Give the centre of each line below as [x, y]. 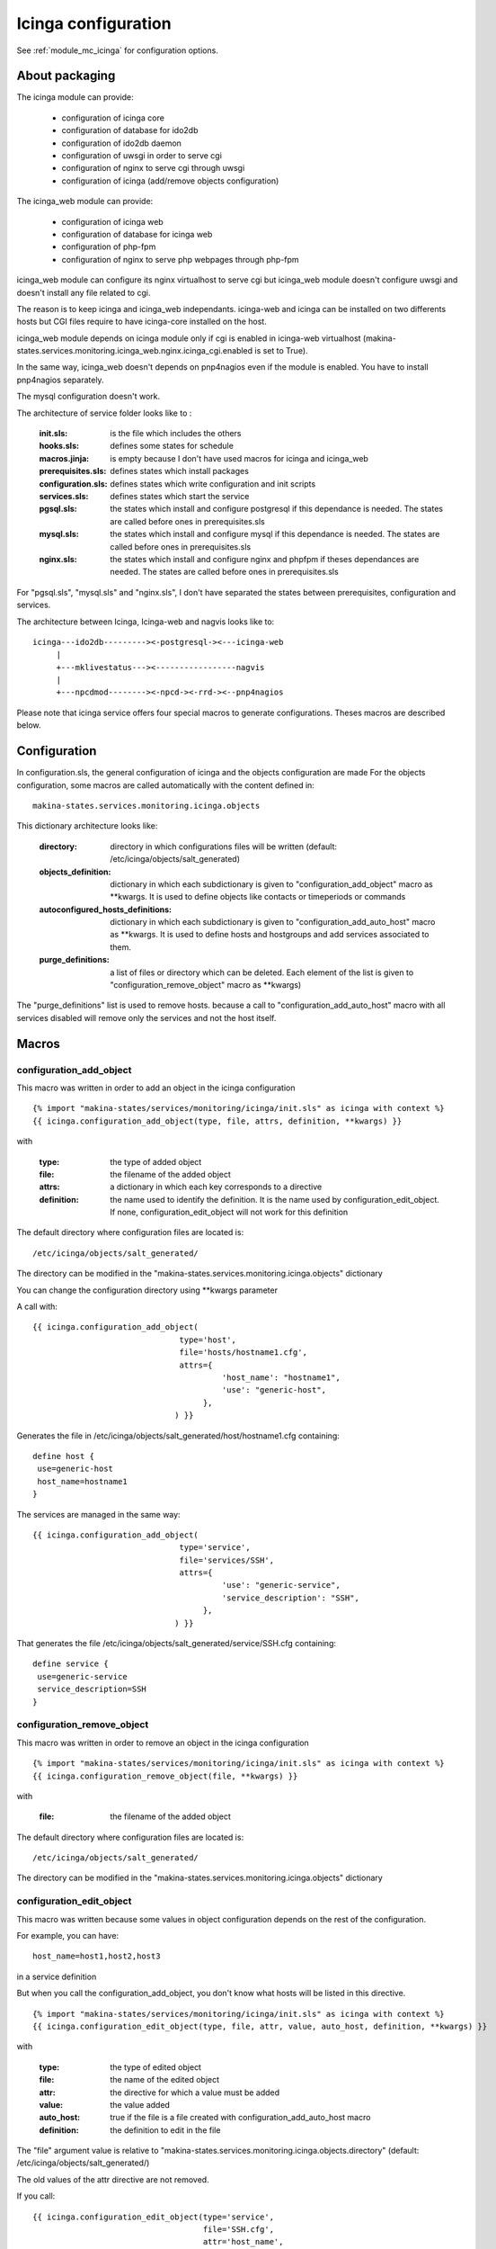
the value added [140, 2104]
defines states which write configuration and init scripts [213, 484]
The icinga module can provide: [75, 97]
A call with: [37, 1307]
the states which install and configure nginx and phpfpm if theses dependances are [265, 559]
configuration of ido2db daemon [121, 143]
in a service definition [57, 1976]
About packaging [66, 76]
